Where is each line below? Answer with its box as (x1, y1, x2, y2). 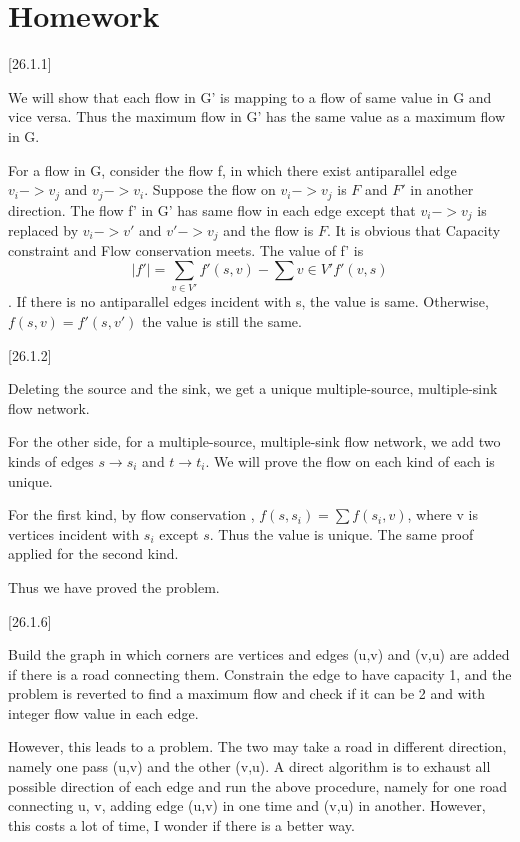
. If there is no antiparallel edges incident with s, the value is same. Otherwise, (8, 291, 489, 312)
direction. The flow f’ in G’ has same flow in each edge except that (8, 199, 416, 220)
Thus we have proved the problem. (8, 576, 220, 597)
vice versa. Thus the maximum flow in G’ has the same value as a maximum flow (8, 106, 506, 127)
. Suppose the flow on (144, 179, 276, 200)
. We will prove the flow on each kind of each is (205, 450, 495, 471)
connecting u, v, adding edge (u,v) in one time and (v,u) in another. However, (8, 795, 486, 816)
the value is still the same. (141, 310, 302, 331)
